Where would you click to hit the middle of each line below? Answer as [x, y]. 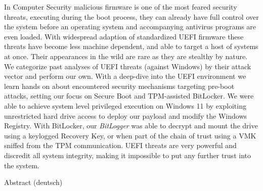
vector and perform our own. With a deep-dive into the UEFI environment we [125, 76]
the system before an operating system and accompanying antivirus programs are [130, 27]
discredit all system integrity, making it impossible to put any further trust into [127, 155]
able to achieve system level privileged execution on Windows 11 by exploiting [125, 105]
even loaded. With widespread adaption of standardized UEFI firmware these [124, 36]
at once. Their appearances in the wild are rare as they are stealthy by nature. [126, 56]
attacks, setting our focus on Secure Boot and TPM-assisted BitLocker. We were [129, 96]
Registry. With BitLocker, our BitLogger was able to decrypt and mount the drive [131, 126]
